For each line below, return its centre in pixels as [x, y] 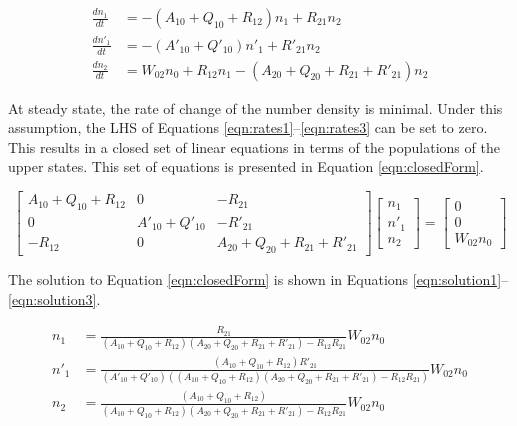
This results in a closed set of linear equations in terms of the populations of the [254, 146]
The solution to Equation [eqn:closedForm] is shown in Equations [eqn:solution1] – [258, 279]
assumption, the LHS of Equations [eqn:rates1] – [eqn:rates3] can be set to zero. [248, 127]
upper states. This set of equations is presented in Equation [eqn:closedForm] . [246, 166]
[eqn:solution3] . [54, 298]
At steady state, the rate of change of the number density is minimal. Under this [255, 107]
